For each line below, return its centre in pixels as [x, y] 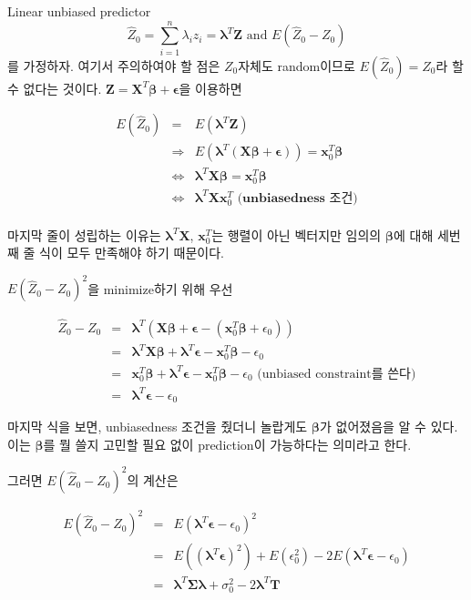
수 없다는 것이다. [55, 88]
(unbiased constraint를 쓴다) [337, 374]
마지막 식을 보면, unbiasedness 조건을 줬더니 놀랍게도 [158, 427]
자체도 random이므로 [297, 65]
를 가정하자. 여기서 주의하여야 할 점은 [114, 65]
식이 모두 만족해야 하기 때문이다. [132, 253]
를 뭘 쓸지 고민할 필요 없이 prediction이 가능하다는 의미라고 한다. [227, 444]
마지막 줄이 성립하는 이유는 [84, 234]
